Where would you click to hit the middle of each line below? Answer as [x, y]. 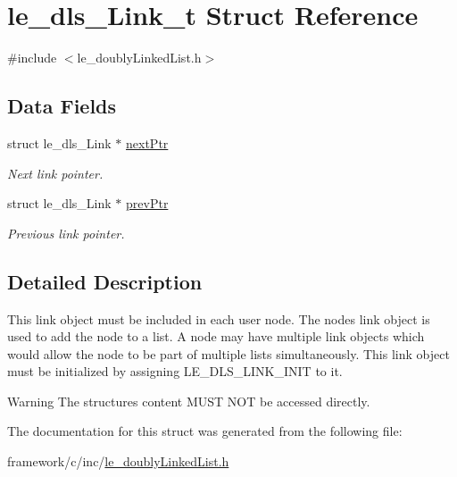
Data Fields [62, 106]
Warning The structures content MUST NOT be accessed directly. [189, 401]
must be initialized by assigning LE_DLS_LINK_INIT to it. [175, 371]
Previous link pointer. [66, 233]
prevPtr [147, 203]
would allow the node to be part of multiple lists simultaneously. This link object [228, 353]
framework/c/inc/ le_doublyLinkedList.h [118, 461]
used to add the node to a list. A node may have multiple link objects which [216, 336]
